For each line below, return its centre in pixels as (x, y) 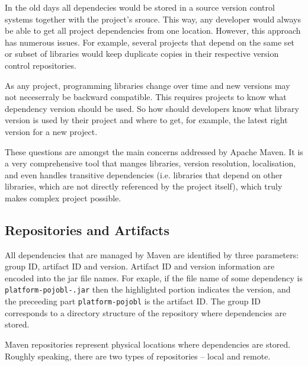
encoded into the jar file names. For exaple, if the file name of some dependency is (154, 277)
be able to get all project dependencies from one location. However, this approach (153, 30)
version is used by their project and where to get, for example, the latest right (146, 120)
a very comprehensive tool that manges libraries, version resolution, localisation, (150, 163)
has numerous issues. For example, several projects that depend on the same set (150, 42)
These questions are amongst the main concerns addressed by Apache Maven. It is (154, 151)
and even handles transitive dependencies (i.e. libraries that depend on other (144, 174)
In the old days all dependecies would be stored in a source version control (140, 7)
